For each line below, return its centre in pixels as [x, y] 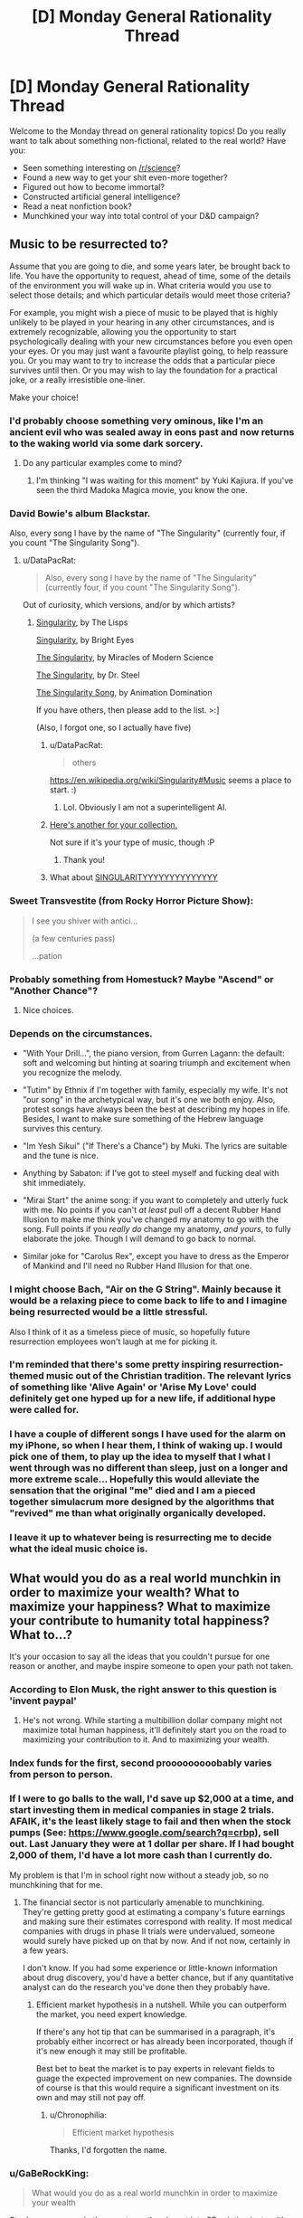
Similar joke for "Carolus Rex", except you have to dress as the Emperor [156, 1256]
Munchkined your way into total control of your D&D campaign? [141, 215]
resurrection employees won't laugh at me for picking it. [114, 1341]
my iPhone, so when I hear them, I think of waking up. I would [146, 1445]
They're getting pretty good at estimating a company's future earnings [154, 1911]
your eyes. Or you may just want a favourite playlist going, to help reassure [149, 351]
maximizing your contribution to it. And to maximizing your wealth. [146, 1739]
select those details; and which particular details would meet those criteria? [150, 295]
